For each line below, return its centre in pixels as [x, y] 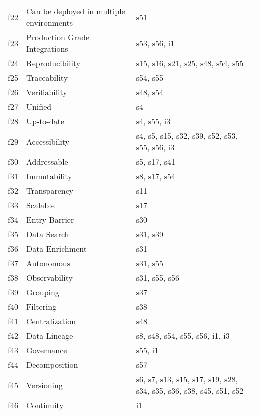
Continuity [45, 405]
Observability [49, 277]
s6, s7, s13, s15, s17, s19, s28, [187, 379]
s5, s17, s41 [156, 162]
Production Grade [58, 37]
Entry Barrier [50, 219]
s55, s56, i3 [155, 147]
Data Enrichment [56, 248]
